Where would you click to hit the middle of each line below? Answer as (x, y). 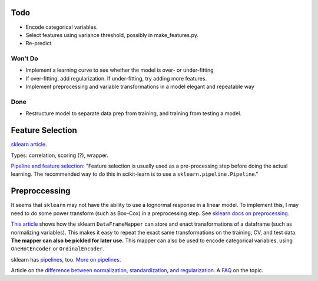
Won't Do (24, 59)
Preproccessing (41, 191)
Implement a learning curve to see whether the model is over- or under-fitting (120, 70)
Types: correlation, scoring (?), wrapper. (60, 155)
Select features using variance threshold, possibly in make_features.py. (112, 35)
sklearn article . (29, 145)
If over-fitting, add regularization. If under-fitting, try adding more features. (116, 78)
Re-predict (39, 44)
